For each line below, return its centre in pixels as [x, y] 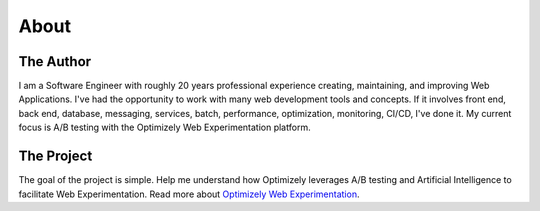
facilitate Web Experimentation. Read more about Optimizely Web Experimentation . [189, 194]
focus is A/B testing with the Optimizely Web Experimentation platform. [164, 127]
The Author [55, 61]
